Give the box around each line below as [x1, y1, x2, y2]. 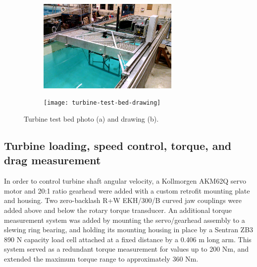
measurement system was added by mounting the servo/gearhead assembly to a [4, 214, 245, 225]
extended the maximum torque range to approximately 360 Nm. [4, 254, 199, 264]
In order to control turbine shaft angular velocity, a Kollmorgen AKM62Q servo [4, 176, 246, 186]
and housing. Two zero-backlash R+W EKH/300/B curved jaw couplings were [4, 195, 242, 205]
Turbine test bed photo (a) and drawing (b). [24, 114, 159, 124]
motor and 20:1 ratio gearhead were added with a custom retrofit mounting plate [4, 185, 250, 196]
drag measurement [4, 152, 101, 168]
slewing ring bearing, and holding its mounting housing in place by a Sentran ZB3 [4, 224, 254, 235]
